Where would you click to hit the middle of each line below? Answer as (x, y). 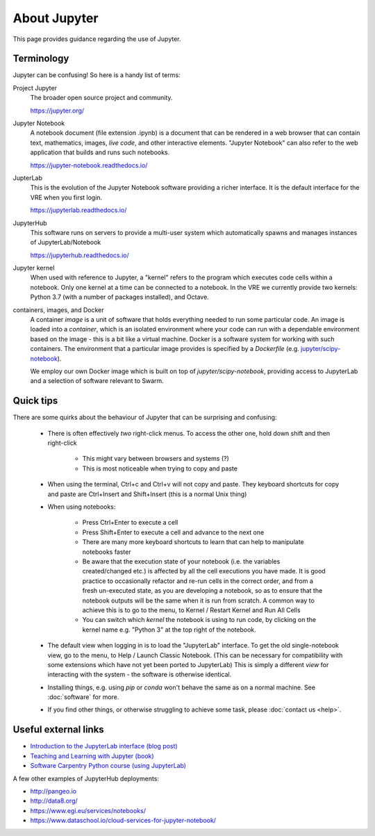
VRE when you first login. (66, 197)
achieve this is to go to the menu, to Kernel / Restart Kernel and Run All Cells (192, 610)
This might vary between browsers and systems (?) (156, 459)
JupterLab (28, 178)
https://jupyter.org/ (57, 110)
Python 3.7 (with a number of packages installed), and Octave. (120, 297)
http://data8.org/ (54, 801)
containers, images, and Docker (58, 310)
